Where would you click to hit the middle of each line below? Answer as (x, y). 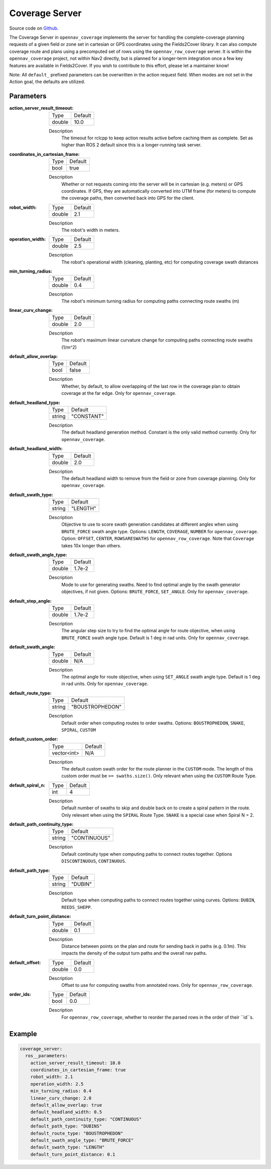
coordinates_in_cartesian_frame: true (78, 1070)
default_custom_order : (34, 739)
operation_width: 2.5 (57, 1084)
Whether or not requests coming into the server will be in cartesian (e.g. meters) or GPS (152, 184)
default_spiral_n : (27, 785)
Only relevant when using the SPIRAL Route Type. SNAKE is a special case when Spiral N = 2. (158, 815)
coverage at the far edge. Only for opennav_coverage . (119, 393)
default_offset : (25, 962)
